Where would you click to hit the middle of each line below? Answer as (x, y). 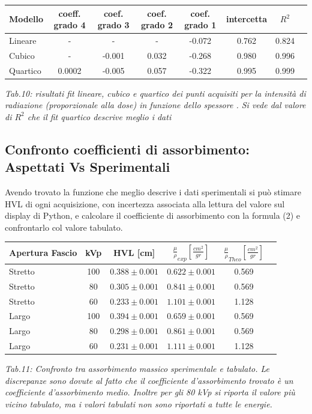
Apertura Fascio (43, 253)
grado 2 (157, 25)
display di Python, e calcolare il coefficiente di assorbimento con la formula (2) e (153, 215)
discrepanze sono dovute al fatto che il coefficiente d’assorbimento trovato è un (149, 380)
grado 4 (70, 25)
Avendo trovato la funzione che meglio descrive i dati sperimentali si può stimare (153, 192)
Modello (26, 19)
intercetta (247, 19)
